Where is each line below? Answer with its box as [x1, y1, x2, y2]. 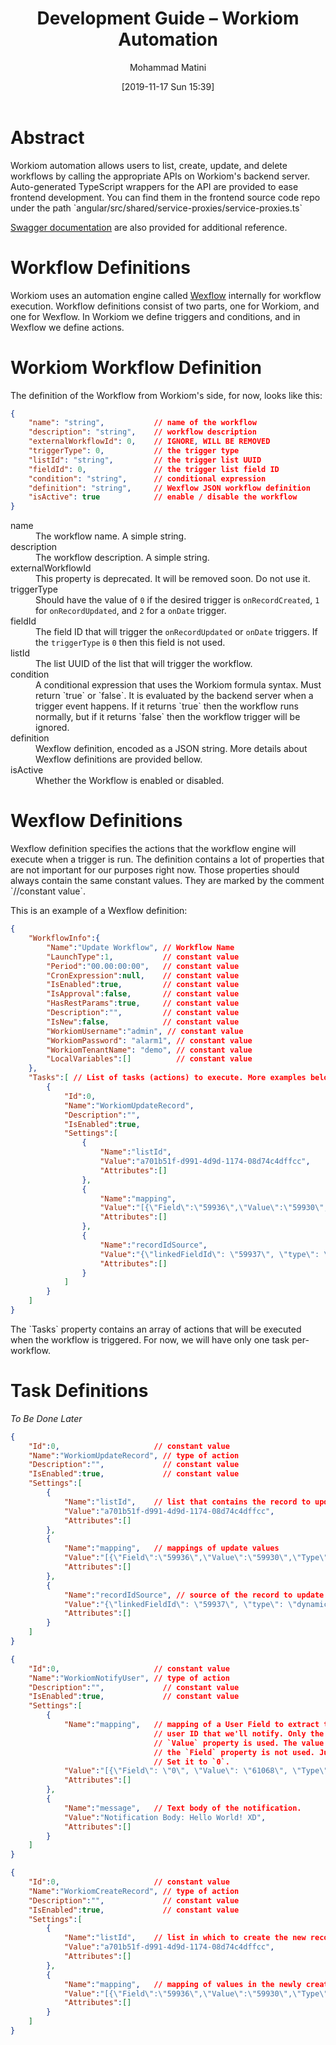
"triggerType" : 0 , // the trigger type [28, 446, 240, 456]
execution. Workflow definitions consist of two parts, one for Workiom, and [10, 300, 320, 312]
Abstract [10, 126, 85, 149]
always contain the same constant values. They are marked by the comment [10, 875, 325, 887]
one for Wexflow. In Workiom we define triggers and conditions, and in [10, 310, 301, 322]
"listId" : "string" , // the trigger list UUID [28, 455, 262, 465]
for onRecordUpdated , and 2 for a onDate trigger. [35, 605, 227, 617]
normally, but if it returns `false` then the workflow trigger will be [35, 711, 301, 723]
